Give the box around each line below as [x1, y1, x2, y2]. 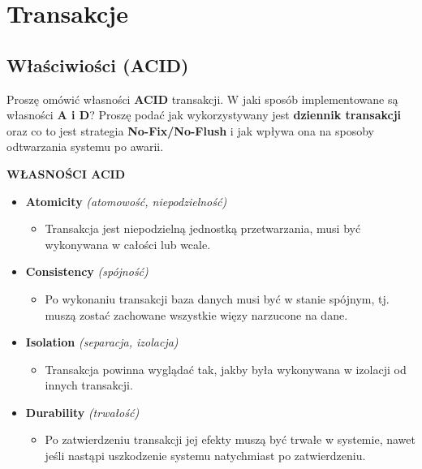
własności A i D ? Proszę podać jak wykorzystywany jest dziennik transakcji [6, 106, 402, 123]
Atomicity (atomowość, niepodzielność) [25, 192, 227, 209]
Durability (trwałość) [25, 403, 140, 420]
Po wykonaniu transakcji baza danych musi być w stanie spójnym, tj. [45, 290, 390, 307]
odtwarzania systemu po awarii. [6, 138, 164, 155]
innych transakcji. [45, 376, 133, 394]
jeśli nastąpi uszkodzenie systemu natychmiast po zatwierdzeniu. [45, 447, 366, 464]
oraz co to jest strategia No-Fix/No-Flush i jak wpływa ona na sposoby [6, 122, 374, 139]
